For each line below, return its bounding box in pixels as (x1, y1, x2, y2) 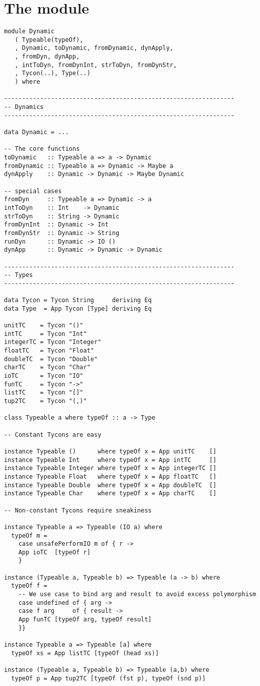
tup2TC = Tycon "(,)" (4, 397, 87, 405)
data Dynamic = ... (4, 129, 69, 136)
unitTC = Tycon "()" (4, 322, 83, 329)
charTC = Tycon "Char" (4, 364, 91, 371)
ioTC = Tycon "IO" (4, 372, 83, 380)
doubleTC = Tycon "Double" (4, 355, 98, 363)
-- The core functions (4, 145, 80, 153)
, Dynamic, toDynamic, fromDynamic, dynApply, (15, 44, 174, 52)
